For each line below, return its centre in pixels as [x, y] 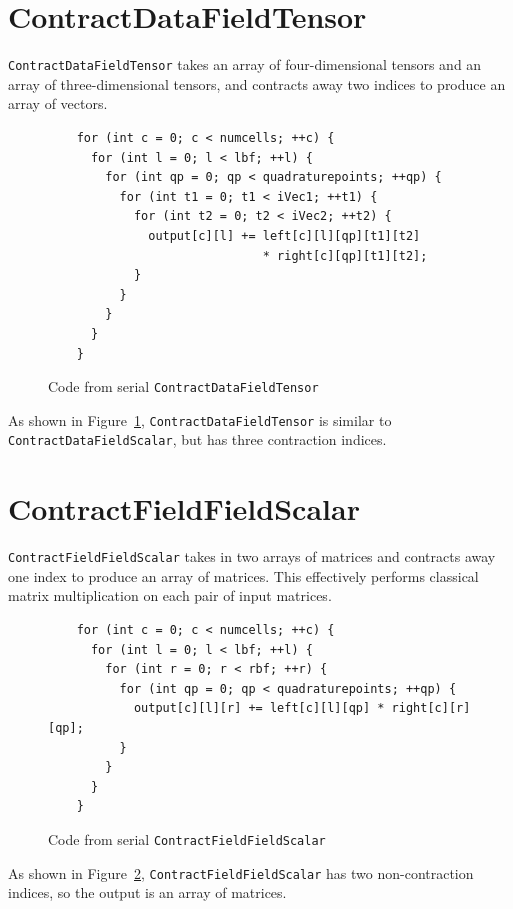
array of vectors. [58, 103]
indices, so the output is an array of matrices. [147, 892]
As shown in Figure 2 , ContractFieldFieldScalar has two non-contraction [241, 872]
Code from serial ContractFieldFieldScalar [187, 838]
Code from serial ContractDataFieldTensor [183, 386]
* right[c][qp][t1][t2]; [345, 255]
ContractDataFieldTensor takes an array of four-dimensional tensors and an [245, 64]
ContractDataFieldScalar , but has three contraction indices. [197, 439]
